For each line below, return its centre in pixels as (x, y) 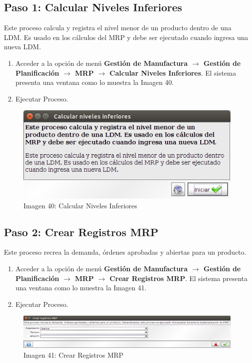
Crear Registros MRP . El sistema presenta (178, 278)
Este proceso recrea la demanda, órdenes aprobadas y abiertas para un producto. (125, 252)
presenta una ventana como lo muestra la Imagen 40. (94, 82)
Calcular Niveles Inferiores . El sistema (173, 72)
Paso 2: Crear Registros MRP (81, 232)
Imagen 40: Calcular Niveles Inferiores (80, 205)
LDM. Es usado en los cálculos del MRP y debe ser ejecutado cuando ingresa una (126, 37)
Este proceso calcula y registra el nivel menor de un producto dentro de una (118, 28)
